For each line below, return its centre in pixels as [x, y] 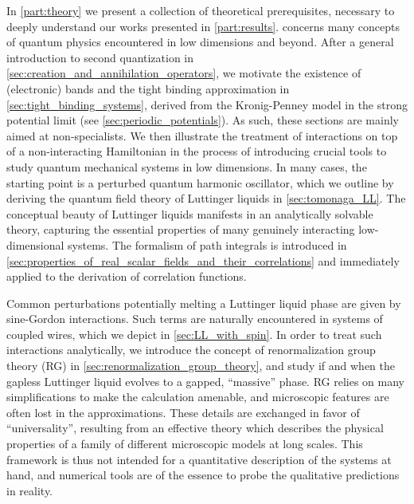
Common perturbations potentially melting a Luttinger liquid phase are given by [204, 303]
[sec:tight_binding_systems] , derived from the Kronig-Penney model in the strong [207, 104]
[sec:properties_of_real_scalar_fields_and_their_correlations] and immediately [203, 260]
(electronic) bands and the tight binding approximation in [148, 88]
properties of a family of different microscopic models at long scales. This [185, 444]
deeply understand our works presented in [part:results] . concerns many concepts [203, 26]
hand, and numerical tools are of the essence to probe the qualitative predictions [203, 475]
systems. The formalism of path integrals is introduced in [207, 244]
